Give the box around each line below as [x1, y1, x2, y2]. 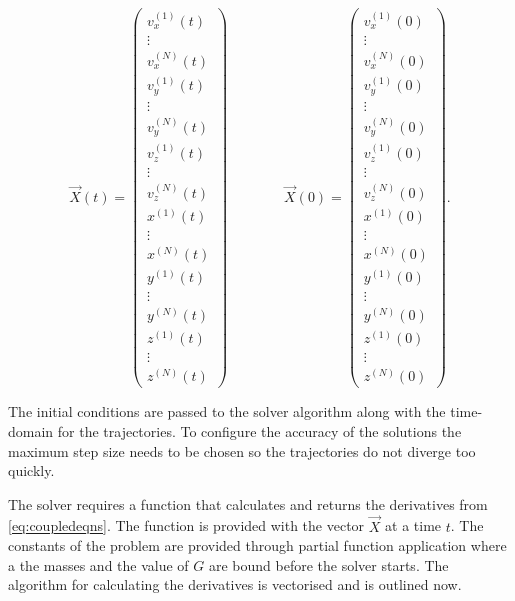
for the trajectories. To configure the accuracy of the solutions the [57, 420, 462, 441]
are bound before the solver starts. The [208, 554, 449, 575]
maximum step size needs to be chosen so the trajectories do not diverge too [8, 440, 476, 461]
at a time [385, 515, 442, 536]
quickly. [8, 460, 55, 481]
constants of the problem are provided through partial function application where [8, 535, 507, 556]
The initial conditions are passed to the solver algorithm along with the [8, 401, 446, 422]
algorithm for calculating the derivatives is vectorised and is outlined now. [8, 574, 462, 595]
